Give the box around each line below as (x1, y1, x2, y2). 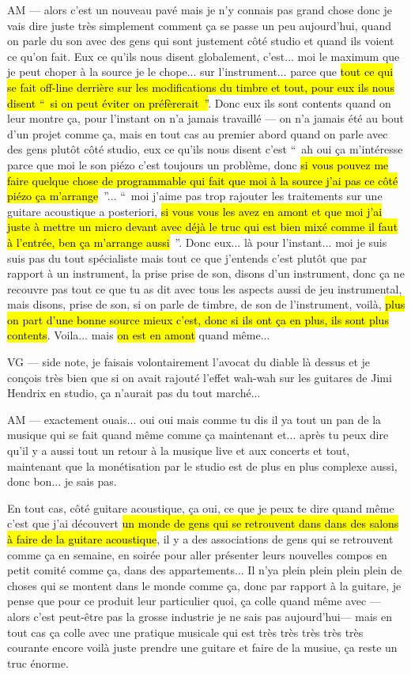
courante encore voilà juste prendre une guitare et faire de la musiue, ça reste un (7, 639, 398, 656)
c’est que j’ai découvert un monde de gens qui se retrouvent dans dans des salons (7, 515, 399, 532)
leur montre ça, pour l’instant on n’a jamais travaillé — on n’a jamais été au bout (7, 110, 405, 127)
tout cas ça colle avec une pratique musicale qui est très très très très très (7, 623, 364, 640)
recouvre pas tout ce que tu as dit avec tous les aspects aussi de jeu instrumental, (7, 280, 402, 297)
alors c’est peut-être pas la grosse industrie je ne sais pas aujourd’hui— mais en (7, 608, 393, 624)
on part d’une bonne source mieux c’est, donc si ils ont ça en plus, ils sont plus (7, 311, 389, 328)
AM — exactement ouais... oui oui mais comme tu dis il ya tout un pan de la (7, 411, 382, 427)
